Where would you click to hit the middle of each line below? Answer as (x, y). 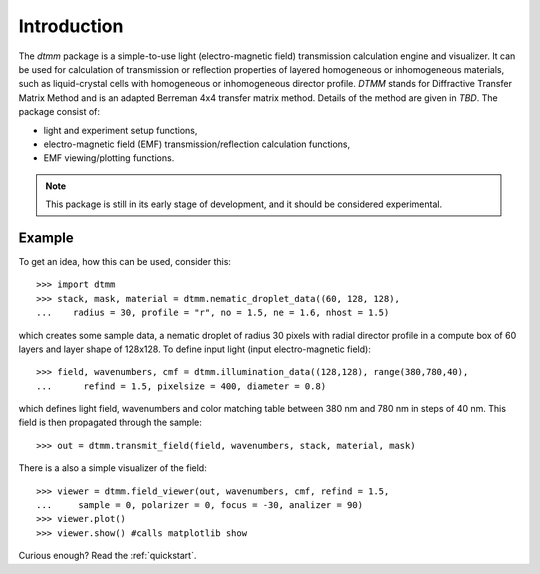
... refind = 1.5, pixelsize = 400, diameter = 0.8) (181, 386)
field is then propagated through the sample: (110, 422)
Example (46, 237)
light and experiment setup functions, (120, 130)
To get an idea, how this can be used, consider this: (125, 261)
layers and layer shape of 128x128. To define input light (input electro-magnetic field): (195, 349)
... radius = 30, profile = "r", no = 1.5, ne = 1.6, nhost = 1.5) (213, 313)
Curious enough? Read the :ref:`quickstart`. (107, 556)
